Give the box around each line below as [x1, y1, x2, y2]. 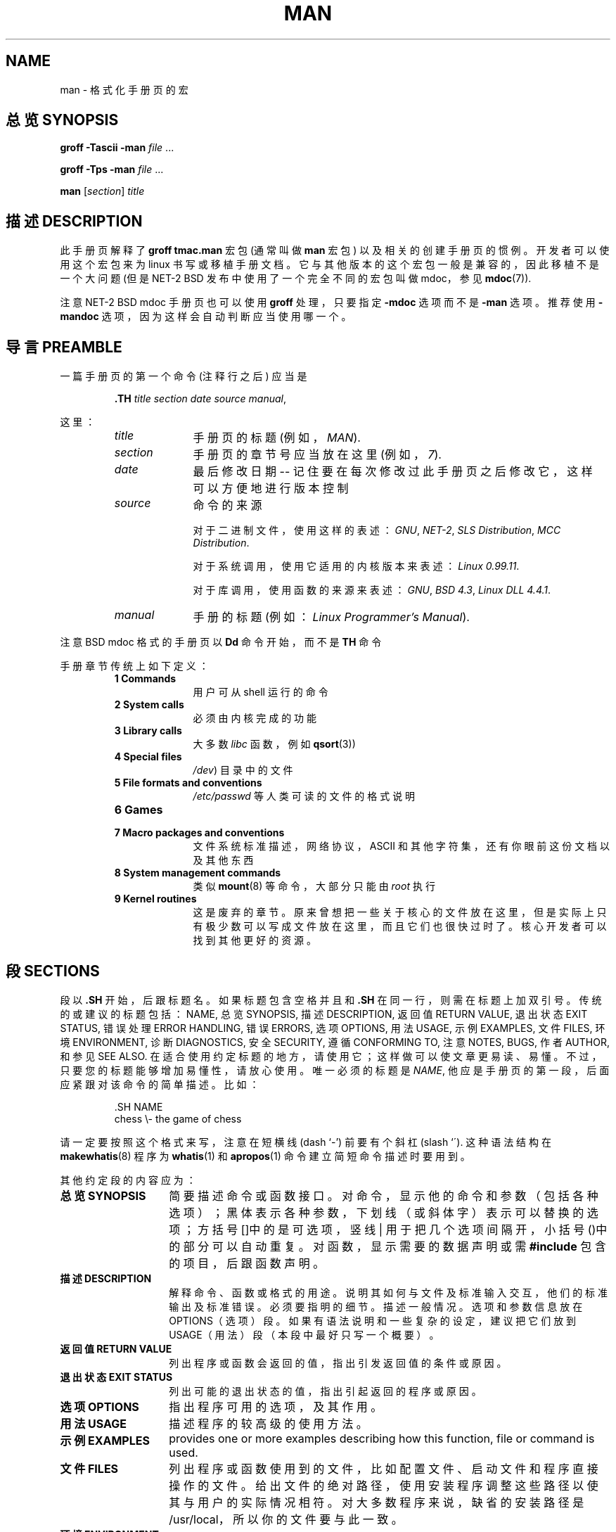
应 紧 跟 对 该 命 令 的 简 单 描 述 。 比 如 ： [60, 1078, 259, 1090]
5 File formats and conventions [114, 777, 262, 789]
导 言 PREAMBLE [6, 338, 122, 356]
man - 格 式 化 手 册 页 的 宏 [60, 83, 188, 96]
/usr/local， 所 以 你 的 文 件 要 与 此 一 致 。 [169, 1512, 403, 1526]
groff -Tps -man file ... [60, 163, 164, 176]
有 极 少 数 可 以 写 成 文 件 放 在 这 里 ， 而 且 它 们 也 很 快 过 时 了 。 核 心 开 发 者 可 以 [193, 920, 607, 933]
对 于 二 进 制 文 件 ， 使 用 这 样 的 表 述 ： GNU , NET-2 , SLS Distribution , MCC [193, 524, 561, 537]
